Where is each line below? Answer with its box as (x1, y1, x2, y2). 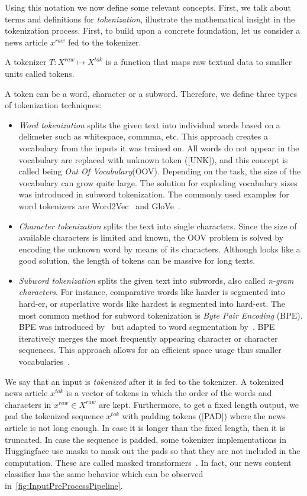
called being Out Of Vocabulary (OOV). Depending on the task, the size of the (18, 165, 301, 177)
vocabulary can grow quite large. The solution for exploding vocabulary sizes (18, 176, 298, 189)
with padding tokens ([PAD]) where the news (122, 410, 286, 422)
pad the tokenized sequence (5, 410, 104, 422)
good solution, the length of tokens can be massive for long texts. (18, 254, 256, 267)
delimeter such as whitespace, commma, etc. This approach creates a (18, 130, 268, 142)
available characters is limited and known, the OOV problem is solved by (18, 231, 284, 244)
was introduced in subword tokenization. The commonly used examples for (18, 188, 289, 200)
